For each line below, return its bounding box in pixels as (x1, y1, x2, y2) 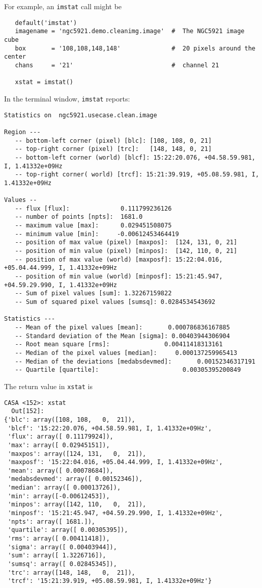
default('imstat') (15, 19, 77, 27)
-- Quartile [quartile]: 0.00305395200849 (15, 366, 241, 374)
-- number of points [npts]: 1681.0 (15, 213, 143, 221)
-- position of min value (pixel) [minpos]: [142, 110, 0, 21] (15, 247, 238, 255)
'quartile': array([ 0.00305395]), (8, 526, 128, 534)
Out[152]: (11, 407, 44, 415)
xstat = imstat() (15, 79, 74, 86)
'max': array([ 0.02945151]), (8, 441, 110, 449)
